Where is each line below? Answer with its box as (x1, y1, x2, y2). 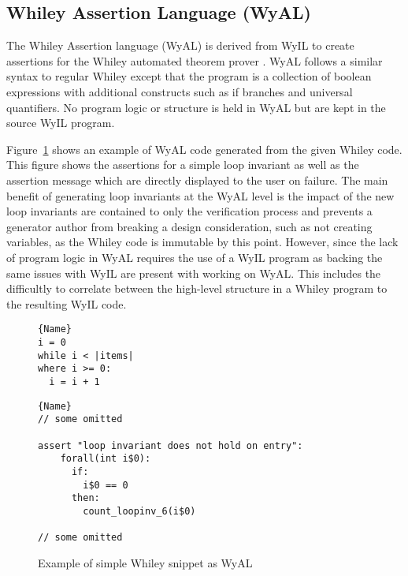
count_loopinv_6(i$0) (83, 505, 196, 517)
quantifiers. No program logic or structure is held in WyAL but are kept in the (6, 99, 386, 115)
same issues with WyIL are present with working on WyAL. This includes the (6, 264, 381, 281)
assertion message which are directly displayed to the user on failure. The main (6, 171, 388, 188)
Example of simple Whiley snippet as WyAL (38, 554, 253, 570)
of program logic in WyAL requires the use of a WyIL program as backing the (6, 249, 383, 265)
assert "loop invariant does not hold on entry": (38, 439, 303, 451)
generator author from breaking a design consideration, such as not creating (6, 218, 373, 234)
